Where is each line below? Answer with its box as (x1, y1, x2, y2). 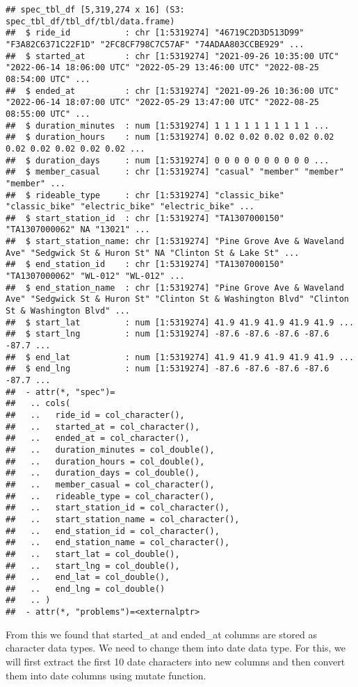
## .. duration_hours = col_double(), (6, 456, 205, 467)
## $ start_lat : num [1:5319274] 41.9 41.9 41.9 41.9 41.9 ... (6, 317, 355, 328)
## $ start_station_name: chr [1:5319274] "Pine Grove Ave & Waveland (6, 236, 344, 247)
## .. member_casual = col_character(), (6, 479, 215, 490)
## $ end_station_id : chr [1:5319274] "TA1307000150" (6, 259, 284, 270)
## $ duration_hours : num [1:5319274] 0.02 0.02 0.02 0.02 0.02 (6, 132, 334, 143)
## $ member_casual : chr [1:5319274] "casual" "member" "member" (6, 167, 344, 177)
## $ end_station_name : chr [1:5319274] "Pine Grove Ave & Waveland (6, 282, 344, 293)
